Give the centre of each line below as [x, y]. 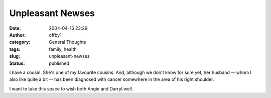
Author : [18, 35]
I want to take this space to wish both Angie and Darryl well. [71, 88]
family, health [63, 49]
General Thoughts [67, 42]
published [59, 63]
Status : [17, 63]
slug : [15, 56]
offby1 [55, 35]
